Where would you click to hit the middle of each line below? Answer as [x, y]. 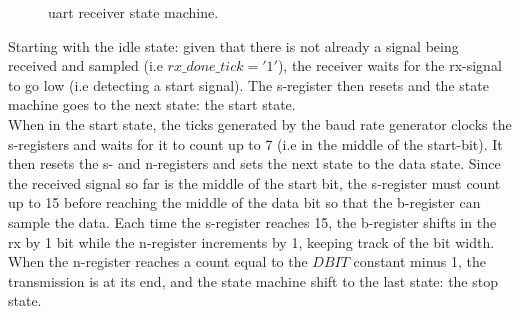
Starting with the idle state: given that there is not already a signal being [233, 45]
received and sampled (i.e [85, 65]
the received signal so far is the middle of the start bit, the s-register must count [254, 182]
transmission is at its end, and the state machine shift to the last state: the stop [253, 280]
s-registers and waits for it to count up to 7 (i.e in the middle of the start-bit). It [255, 143]
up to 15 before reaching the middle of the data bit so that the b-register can [244, 202]
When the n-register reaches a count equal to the [158, 261]
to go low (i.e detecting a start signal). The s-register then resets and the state [248, 84]
